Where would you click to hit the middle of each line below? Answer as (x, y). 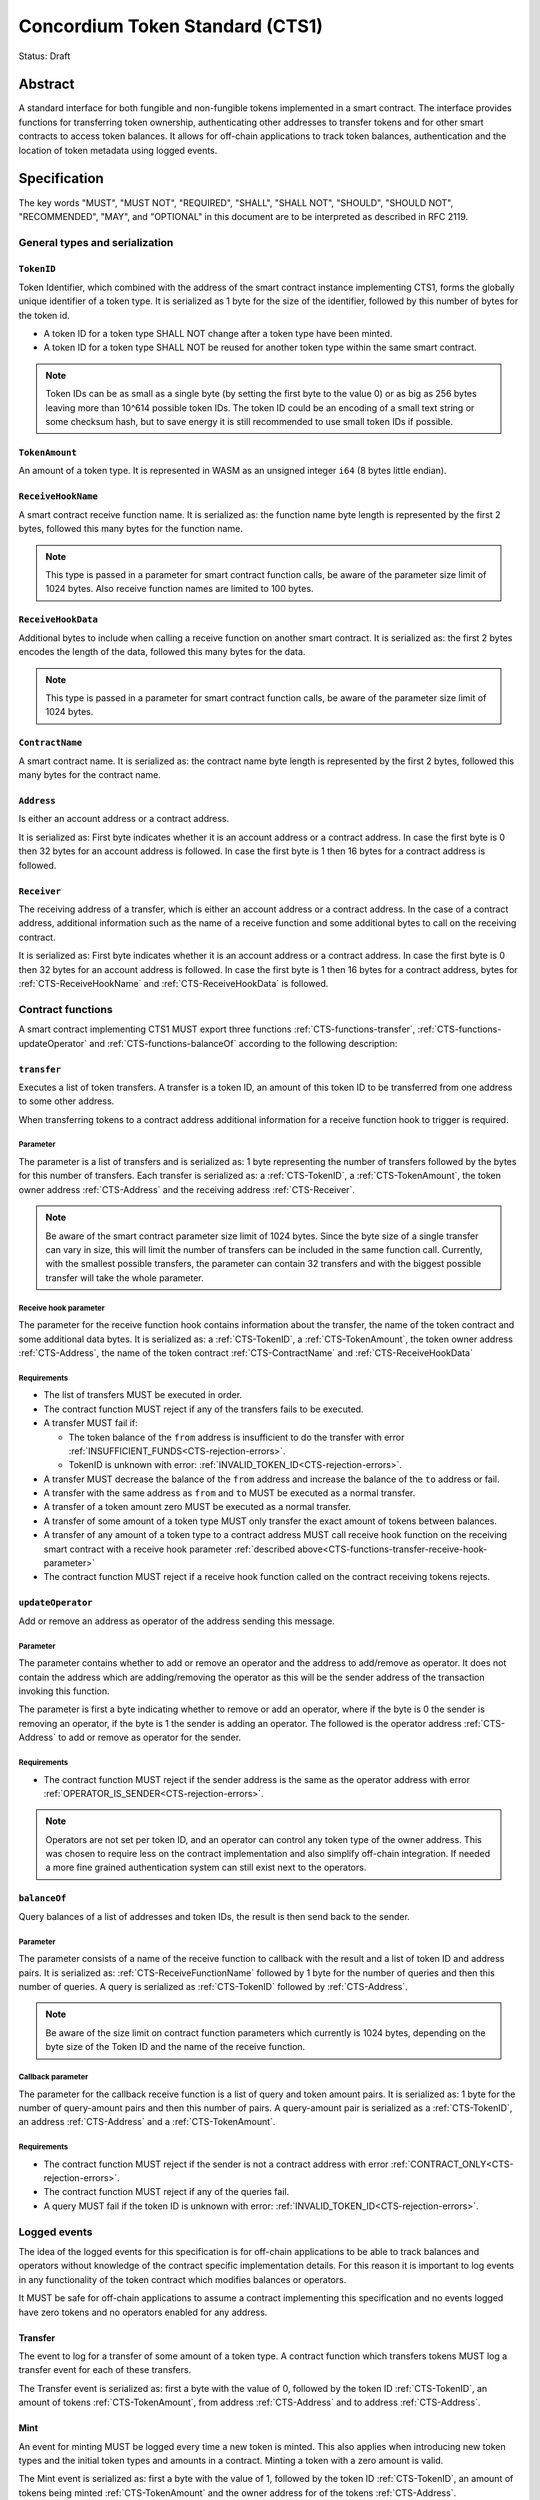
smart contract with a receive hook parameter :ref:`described (169, 1549)
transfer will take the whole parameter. (124, 1277)
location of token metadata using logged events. (118, 150)
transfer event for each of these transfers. (105, 2370)
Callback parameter (53, 2076)
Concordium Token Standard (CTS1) (171, 26)
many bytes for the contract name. (90, 775)
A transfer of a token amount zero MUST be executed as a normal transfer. (197, 1507)
